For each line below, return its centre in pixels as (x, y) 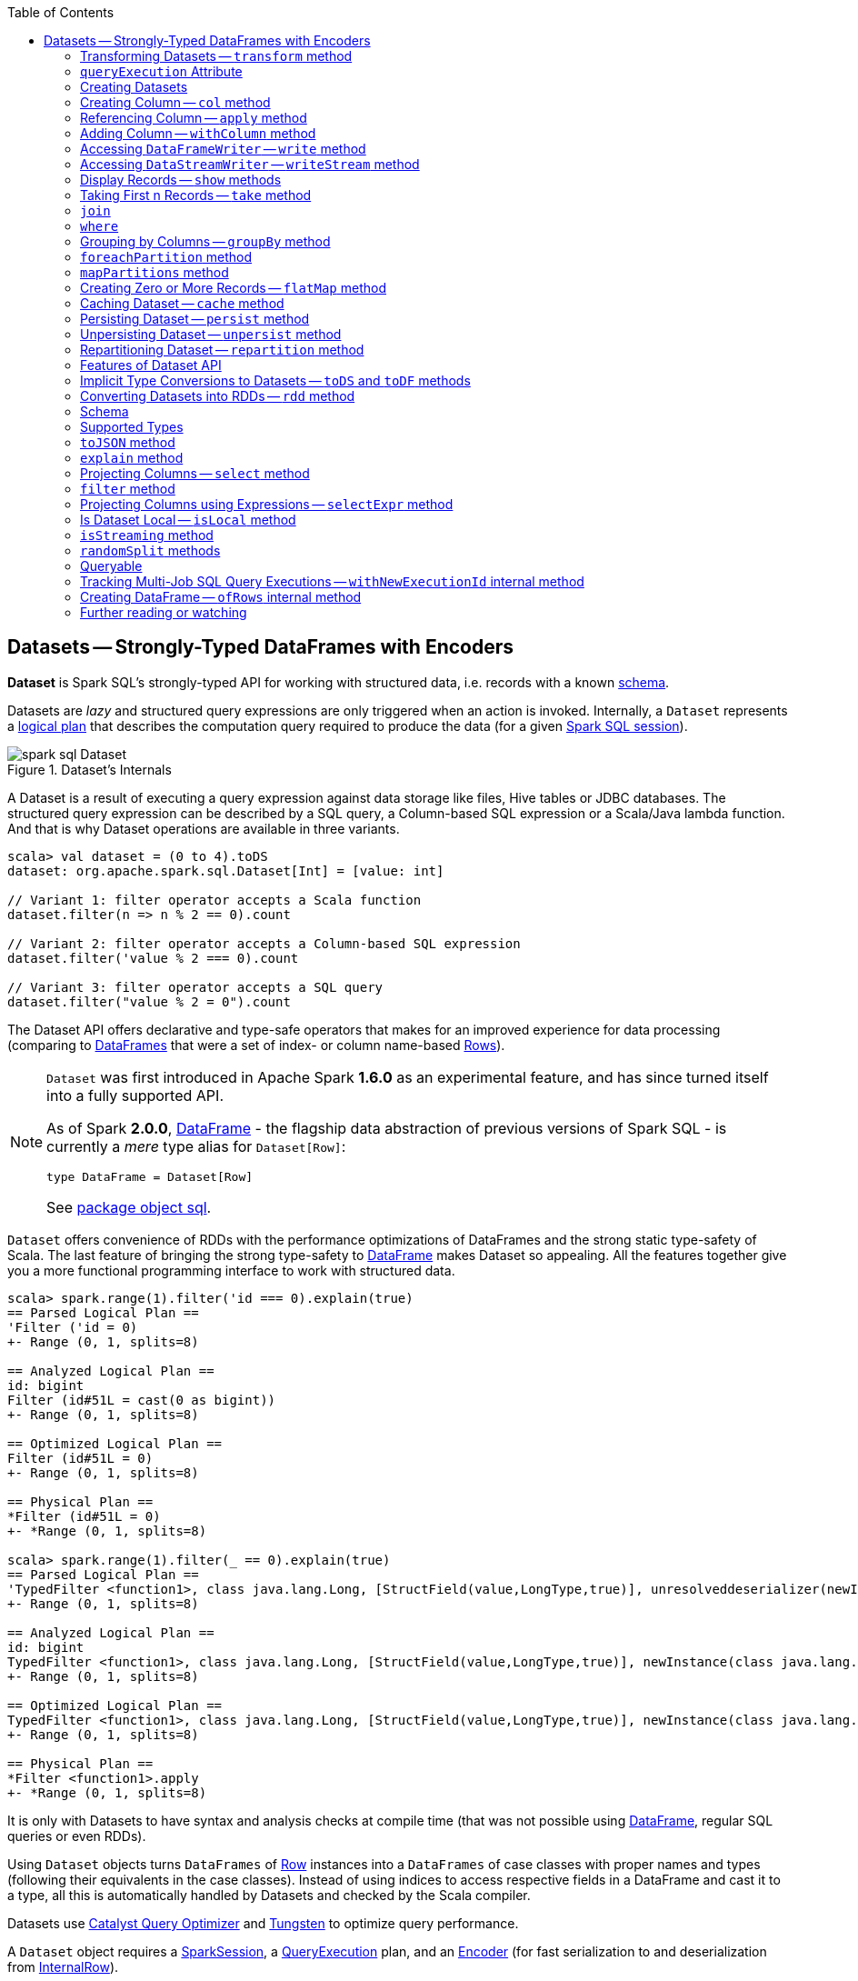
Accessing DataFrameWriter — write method (223, 149)
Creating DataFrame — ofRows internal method (221, 597)
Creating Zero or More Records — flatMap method (233, 288)
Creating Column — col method (175, 102)
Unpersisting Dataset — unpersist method (211, 334)
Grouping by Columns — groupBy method (205, 241)
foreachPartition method (166, 257)
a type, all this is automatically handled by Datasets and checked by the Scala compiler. (269, 1895)
